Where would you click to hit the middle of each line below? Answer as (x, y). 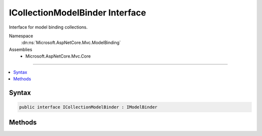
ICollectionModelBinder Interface (78, 13)
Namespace (21, 36)
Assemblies (21, 49)
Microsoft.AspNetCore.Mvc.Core (58, 56)
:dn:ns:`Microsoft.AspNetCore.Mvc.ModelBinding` (71, 43)
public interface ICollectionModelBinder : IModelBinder (88, 107)
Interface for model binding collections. (48, 27)
